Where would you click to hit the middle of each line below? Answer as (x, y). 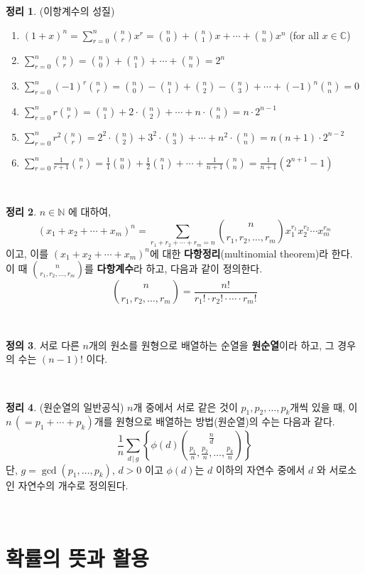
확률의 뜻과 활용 (77, 558)
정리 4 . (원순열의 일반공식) (65, 406)
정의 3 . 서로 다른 (43, 345)
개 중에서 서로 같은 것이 (185, 406)
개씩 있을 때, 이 (324, 406)
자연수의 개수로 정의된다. (73, 485)
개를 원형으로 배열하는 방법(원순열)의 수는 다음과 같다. (214, 421)
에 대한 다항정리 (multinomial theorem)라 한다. (251, 253)
